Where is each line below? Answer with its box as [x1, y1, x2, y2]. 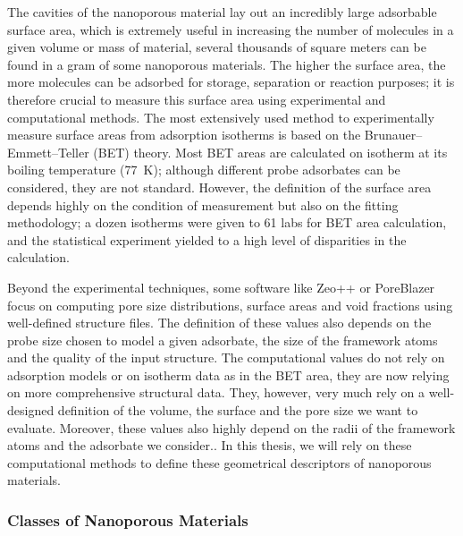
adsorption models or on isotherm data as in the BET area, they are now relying [7, 365, 450, 384]
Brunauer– [364, 125, 423, 144]
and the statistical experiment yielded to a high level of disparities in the [7, 230, 407, 249]
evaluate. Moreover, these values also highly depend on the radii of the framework [7, 418, 456, 437]
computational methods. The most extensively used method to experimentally [7, 107, 434, 126]
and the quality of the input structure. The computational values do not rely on [7, 348, 445, 367]
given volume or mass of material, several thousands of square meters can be [7, 38, 426, 56]
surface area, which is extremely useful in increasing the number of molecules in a [7, 20, 454, 38]
